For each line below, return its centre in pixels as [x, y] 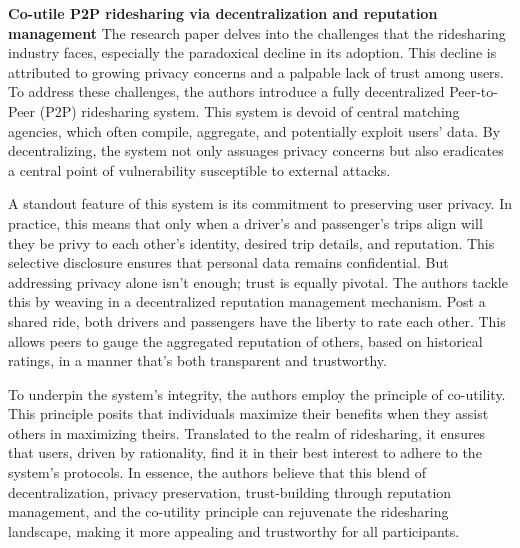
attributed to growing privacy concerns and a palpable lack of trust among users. [256, 71]
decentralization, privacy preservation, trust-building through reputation [230, 491]
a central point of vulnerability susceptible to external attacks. [199, 169]
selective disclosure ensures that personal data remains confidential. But [228, 262]
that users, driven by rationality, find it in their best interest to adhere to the [245, 452]
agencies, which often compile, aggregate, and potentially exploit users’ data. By [254, 130]
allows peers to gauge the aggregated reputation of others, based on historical [245, 340]
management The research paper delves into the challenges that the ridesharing [257, 32]
